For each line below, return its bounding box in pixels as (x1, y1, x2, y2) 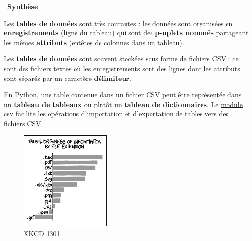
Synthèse (7, 1, 38, 11)
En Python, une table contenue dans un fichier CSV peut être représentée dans (4, 89, 242, 100)
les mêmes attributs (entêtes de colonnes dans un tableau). (4, 37, 184, 47)
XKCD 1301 (24, 228, 60, 238)
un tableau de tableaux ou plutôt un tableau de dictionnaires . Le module (4, 99, 243, 109)
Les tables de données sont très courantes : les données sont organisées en (4, 18, 233, 28)
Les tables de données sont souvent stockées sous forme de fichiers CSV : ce (4, 54, 239, 64)
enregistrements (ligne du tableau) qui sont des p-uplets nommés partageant (4, 27, 249, 38)
